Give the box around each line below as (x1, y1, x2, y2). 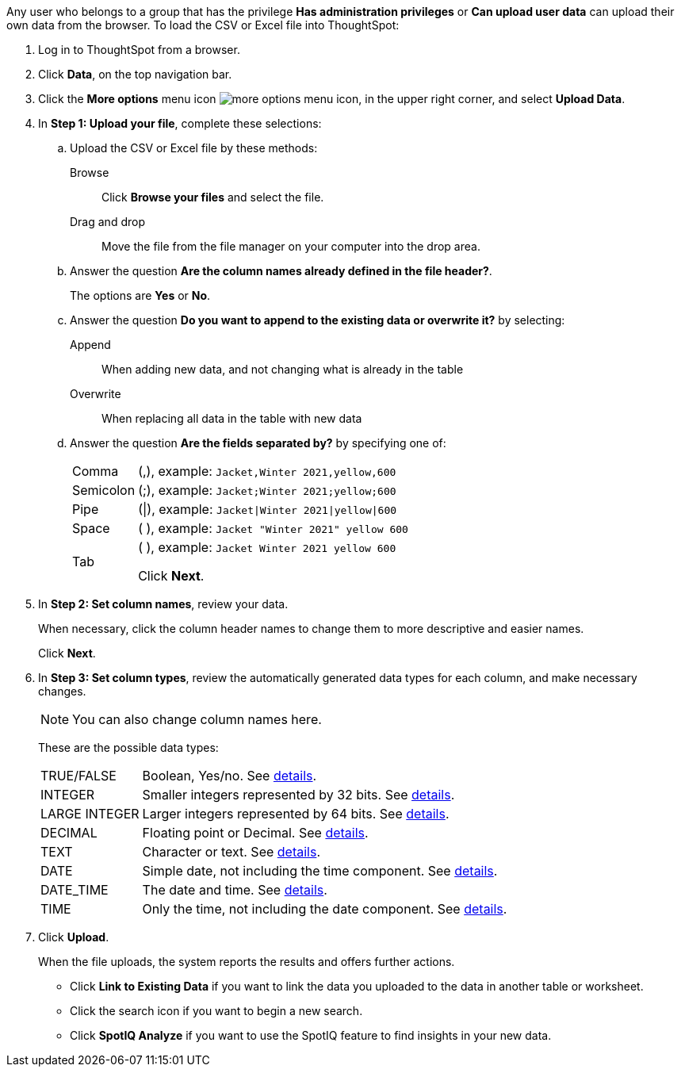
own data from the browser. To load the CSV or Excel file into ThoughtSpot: (6, 18, 400, 32)
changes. (38, 684, 86, 698)
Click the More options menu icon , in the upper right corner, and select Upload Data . (38, 92, 626, 105)
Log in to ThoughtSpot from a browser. (38, 43, 240, 56)
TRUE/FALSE (40, 768, 117, 784)
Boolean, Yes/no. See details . (142, 768, 317, 784)
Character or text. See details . (142, 844, 321, 860)
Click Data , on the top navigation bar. (38, 67, 232, 81)
